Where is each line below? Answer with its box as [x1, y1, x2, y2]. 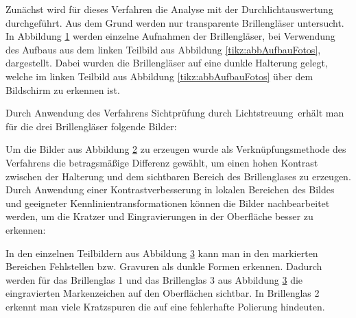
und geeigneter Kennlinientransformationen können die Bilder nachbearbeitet [5, 195, 330, 210]
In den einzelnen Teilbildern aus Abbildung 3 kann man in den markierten [5, 245, 318, 260]
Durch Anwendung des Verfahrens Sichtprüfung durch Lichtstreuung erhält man [5, 106, 344, 120]
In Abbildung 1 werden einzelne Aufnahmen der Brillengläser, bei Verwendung [5, 29, 335, 43]
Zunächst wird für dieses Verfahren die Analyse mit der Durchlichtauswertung [5, 2, 333, 16]
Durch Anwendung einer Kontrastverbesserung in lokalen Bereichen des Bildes [5, 182, 335, 197]
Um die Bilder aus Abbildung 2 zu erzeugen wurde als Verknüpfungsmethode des [5, 142, 346, 156]
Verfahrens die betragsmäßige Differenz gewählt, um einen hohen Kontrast [5, 155, 318, 169]
